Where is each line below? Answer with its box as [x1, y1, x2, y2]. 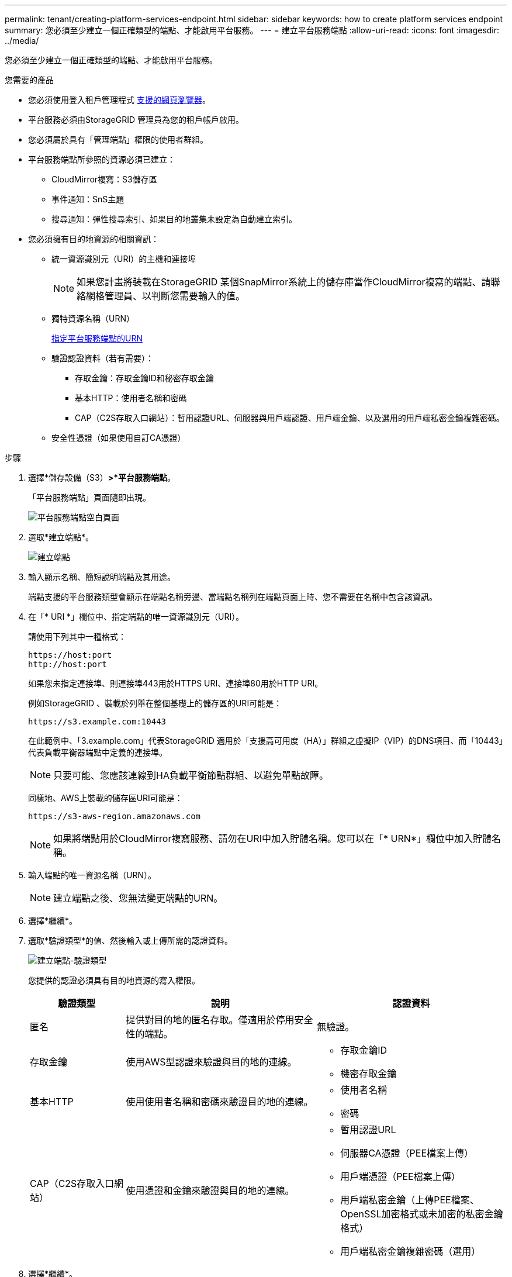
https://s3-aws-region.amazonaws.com [28, 812, 201, 821]
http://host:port [28, 660, 107, 669]
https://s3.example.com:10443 [28, 717, 167, 726]
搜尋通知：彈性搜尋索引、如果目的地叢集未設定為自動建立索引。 [51, 214, 297, 224]
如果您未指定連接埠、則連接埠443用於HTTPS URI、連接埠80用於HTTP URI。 [28, 678, 323, 688]
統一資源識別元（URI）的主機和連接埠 [51, 254, 196, 264]
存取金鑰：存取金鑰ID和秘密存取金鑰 [75, 373, 214, 383]
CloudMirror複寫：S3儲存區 [51, 174, 157, 184]
